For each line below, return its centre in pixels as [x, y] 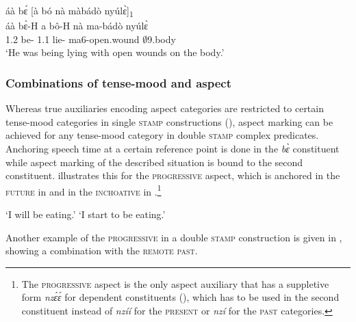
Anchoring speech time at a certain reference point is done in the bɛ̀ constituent [173, 148]
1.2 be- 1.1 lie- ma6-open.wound [73, 39]
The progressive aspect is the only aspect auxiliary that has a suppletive [175, 283]
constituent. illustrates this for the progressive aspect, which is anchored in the [173, 175]
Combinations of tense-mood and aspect [119, 82]
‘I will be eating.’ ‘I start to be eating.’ [86, 214]
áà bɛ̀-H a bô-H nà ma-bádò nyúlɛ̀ [77, 26]
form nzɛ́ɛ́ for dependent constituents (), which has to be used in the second [180, 297]
